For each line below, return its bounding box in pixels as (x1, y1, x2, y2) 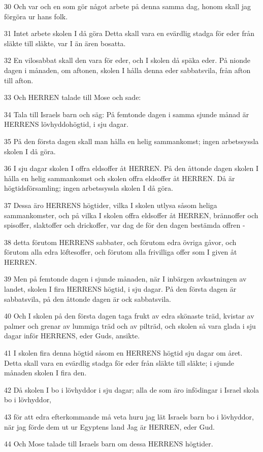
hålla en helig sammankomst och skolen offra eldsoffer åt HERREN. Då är (4, 172, 235, 183)
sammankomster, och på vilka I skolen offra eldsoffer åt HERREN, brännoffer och (4, 210, 258, 220)
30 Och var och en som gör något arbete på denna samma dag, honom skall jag (4, 1, 251, 11)
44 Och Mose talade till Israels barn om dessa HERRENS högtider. (4, 438, 213, 449)
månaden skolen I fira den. (4, 367, 87, 378)
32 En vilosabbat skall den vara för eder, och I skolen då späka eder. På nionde (4, 55, 251, 65)
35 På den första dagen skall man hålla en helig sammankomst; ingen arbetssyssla (4, 135, 259, 146)
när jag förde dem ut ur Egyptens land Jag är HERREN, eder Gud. (4, 421, 215, 432)
